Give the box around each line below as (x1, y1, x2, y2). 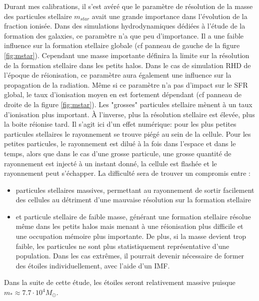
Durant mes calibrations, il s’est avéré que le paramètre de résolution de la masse (4, 1, 253, 11)
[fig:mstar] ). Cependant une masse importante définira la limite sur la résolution (4, 50, 249, 60)
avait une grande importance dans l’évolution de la (91, 11, 247, 21)
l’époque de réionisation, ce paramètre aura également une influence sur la (4, 70, 231, 80)
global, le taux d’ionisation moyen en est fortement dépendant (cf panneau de (4, 89, 242, 100)
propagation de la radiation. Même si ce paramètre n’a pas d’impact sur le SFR (4, 79, 248, 90)
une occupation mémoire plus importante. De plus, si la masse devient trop (15, 231, 246, 241)
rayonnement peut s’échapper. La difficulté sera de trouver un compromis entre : (4, 168, 251, 178)
